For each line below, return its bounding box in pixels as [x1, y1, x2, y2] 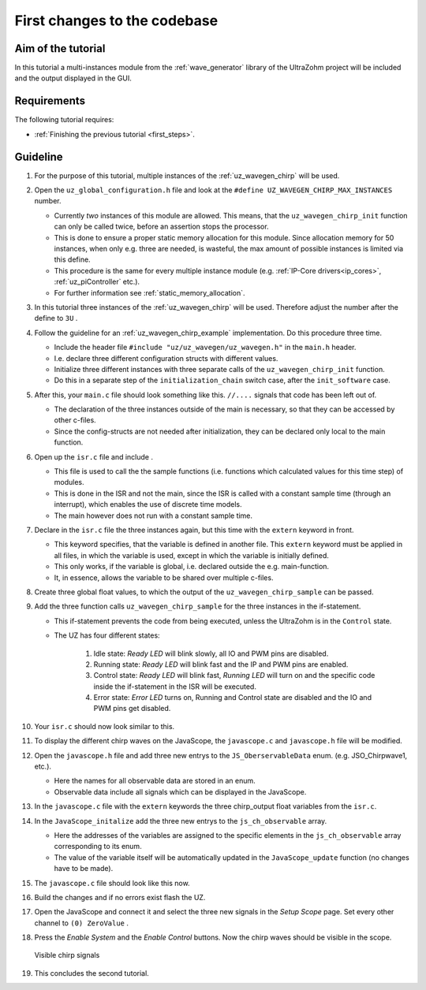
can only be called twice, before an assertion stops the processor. [54, 221, 269, 232]
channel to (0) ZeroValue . [34, 918, 129, 928]
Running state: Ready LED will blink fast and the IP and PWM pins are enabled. [93, 659, 349, 669]
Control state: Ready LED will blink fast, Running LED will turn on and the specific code [93, 671, 376, 680]
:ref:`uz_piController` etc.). [54, 277, 140, 287]
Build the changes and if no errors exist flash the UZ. [34, 892, 206, 902]
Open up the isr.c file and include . [34, 452, 154, 461]
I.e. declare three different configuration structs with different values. [54, 353, 278, 363]
